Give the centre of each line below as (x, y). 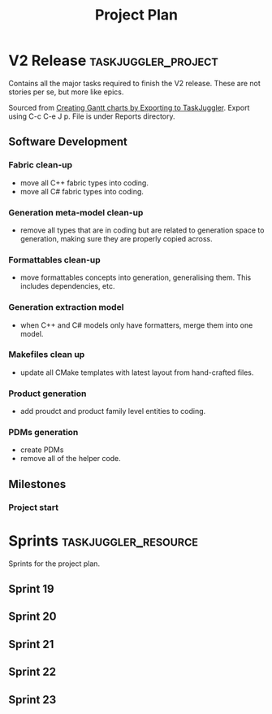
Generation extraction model (66, 307)
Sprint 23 (32, 700)
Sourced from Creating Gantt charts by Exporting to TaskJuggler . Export (129, 107)
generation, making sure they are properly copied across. (116, 238)
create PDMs (42, 450)
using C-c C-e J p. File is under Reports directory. (92, 116)
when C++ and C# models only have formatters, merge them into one (136, 325)
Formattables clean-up (55, 259)
